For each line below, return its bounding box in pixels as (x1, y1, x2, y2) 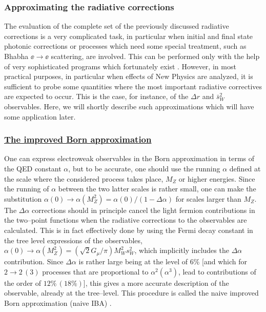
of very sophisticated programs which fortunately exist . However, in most (4, 61, 236, 71)
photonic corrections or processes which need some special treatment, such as (4, 41, 247, 51)
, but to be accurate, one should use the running (68, 163, 220, 173)
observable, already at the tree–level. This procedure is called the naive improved (4, 287, 259, 298)
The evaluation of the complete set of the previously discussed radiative (4, 21, 229, 31)
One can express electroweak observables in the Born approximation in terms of (4, 153, 255, 164)
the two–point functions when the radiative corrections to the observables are (4, 215, 247, 225)
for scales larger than (175, 193, 241, 204)
